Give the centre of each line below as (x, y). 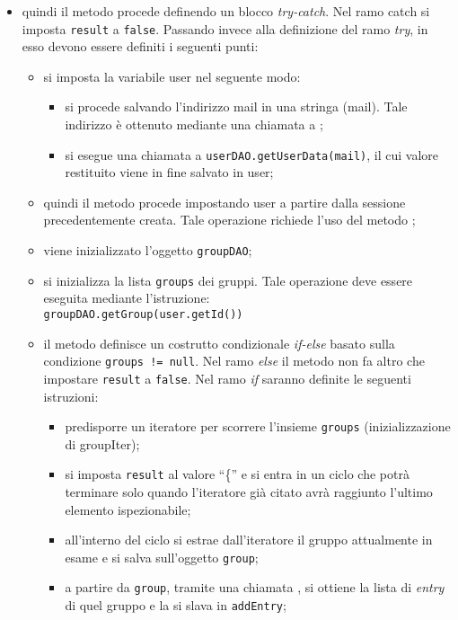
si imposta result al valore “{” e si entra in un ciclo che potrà (237, 474)
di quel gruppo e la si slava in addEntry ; (176, 605)
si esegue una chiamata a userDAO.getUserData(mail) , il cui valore (251, 154)
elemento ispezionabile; (128, 509)
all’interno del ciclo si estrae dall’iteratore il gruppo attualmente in (249, 540)
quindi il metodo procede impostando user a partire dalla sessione (225, 202)
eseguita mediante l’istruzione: (127, 298)
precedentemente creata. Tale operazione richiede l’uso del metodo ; (229, 220)
